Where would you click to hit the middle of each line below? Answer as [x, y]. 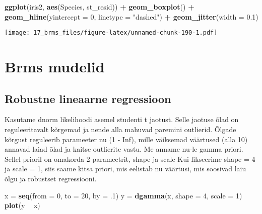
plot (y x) [22, 205]
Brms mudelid [55, 67]
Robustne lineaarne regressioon [88, 98]
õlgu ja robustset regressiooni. [51, 178]
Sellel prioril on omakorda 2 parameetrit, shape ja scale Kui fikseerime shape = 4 [130, 158]
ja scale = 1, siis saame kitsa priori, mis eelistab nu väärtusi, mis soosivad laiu [125, 169]
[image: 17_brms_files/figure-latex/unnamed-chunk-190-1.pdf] [111, 33]
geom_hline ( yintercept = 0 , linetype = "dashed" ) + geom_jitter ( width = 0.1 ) [132, 16]
